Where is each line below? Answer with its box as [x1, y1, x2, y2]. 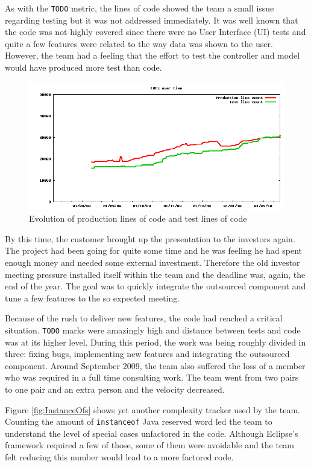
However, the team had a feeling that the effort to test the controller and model [5, 49, 300, 62]
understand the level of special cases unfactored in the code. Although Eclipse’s [5, 427, 298, 439]
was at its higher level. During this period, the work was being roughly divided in [5, 335, 306, 348]
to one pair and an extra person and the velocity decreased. [5, 383, 225, 395]
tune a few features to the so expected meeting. [5, 291, 180, 304]
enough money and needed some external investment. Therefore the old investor [5, 256, 300, 268]
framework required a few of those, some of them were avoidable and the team [5, 439, 294, 451]
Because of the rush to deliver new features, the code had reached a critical [5, 312, 283, 324]
